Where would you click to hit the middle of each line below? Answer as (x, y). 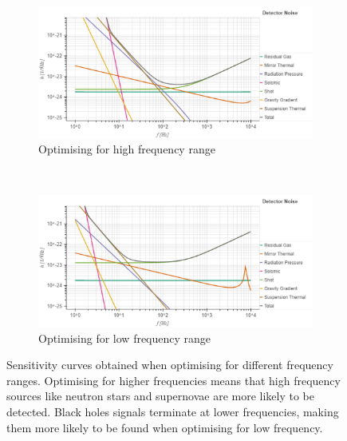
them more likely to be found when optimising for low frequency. (165, 427)
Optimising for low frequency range (125, 338)
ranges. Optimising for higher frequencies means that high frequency (173, 380)
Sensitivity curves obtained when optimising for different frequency (170, 365)
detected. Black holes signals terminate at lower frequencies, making (173, 411)
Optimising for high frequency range (127, 149)
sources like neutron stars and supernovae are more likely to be (160, 396)
